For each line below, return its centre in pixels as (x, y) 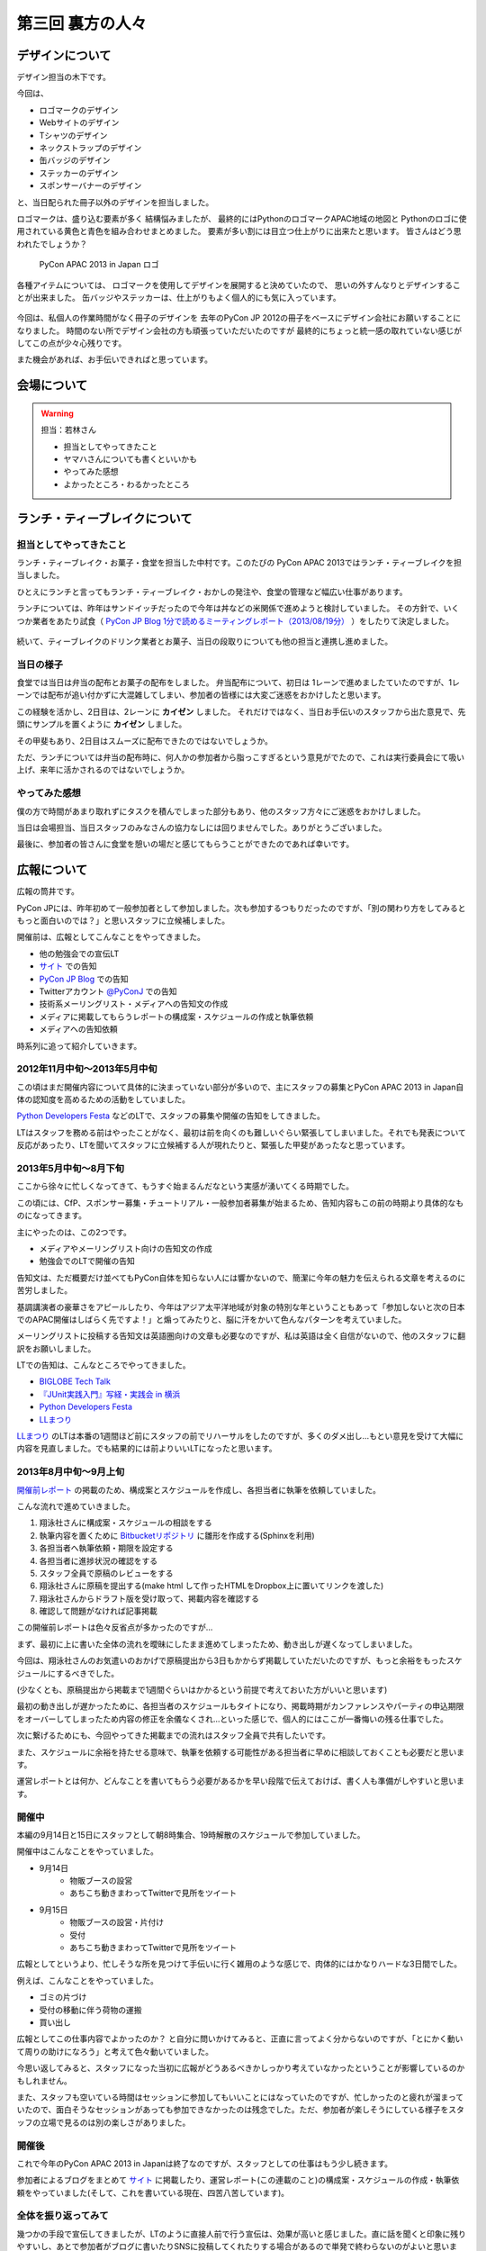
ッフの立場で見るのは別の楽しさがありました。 (103, 2122)
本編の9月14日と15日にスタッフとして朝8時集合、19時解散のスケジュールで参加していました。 (191, 1835)
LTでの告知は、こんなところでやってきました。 (103, 1365)
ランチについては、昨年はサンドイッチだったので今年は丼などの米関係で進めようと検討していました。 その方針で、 (230, 609)
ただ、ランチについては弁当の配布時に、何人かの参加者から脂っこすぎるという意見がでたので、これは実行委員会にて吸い (241, 757)
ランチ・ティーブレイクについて (104, 518)
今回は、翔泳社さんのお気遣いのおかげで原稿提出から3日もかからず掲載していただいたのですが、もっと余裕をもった (232, 1660)
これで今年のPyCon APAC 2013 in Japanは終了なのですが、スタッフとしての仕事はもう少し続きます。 (205, 2163)
